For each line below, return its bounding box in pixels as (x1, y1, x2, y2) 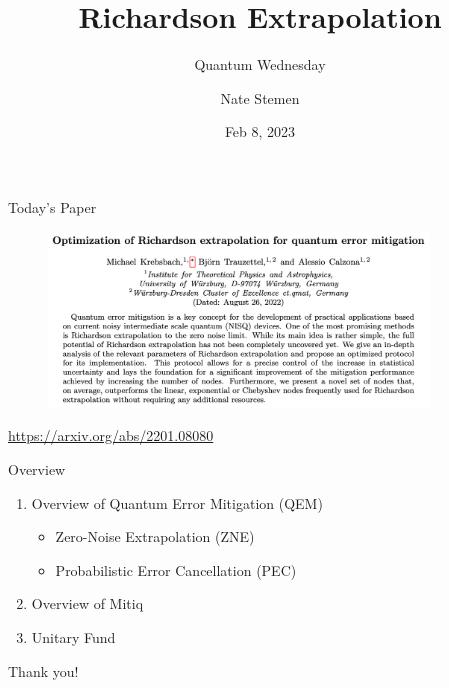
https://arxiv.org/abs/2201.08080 (8, 425, 214, 446)
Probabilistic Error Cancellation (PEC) (55, 559, 297, 580)
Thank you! (8, 660, 79, 681)
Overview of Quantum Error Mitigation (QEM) (31, 492, 323, 513)
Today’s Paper (8, 196, 97, 217)
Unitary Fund (31, 626, 116, 647)
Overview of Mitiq (31, 593, 144, 614)
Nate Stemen (220, 87, 300, 108)
